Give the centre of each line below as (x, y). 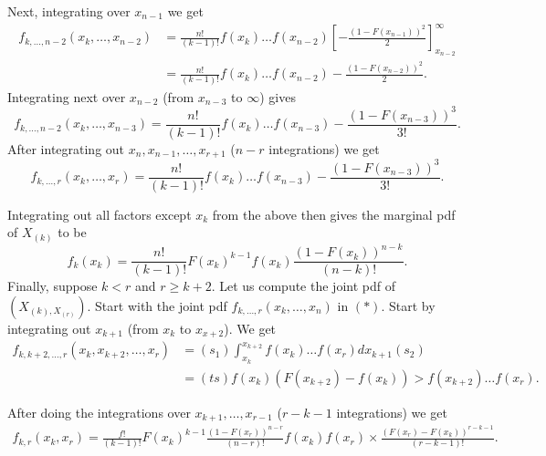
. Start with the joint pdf (157, 305)
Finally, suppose (52, 286)
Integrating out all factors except (100, 214)
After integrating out (66, 148)
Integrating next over (67, 96)
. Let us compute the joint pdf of (303, 286)
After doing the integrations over (99, 412)
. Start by (408, 305)
